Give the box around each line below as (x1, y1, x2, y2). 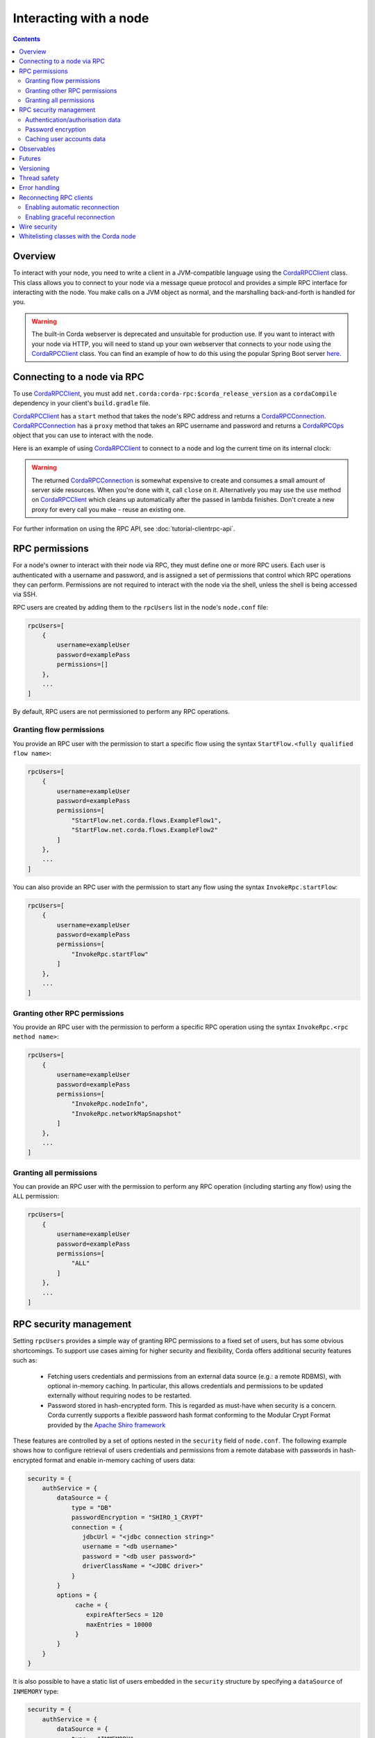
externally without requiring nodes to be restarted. (47, 1391, 192, 1400)
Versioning (19, 164, 50, 172)
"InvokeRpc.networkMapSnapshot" (71, 1110, 182, 1117)
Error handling (19, 184, 60, 192)
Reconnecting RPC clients (19, 193, 93, 202)
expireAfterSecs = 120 (85, 1611, 163, 1619)
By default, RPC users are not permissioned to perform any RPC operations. (12, 708, 231, 716)
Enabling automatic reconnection (25, 203, 119, 211)
